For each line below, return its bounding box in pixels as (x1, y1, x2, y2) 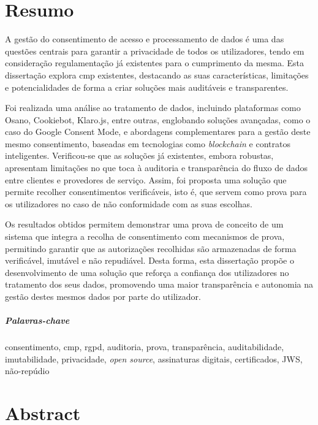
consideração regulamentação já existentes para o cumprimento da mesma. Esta (5, 56, 304, 69)
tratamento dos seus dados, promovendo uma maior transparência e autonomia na (5, 278, 314, 291)
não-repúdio (5, 364, 50, 377)
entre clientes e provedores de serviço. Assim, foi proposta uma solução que (5, 173, 287, 186)
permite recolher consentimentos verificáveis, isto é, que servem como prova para (5, 185, 307, 198)
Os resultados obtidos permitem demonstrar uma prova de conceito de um (5, 218, 284, 231)
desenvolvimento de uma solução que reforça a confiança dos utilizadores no (5, 266, 289, 278)
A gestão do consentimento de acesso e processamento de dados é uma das (5, 33, 284, 45)
